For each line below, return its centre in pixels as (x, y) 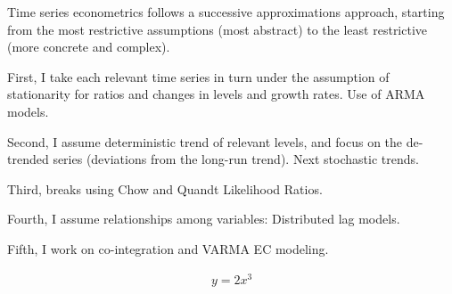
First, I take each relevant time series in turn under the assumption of (198, 76)
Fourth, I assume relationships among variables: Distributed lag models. (204, 219)
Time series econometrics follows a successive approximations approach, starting (226, 12)
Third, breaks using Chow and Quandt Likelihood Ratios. (165, 188)
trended (28, 159)
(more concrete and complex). (89, 47)
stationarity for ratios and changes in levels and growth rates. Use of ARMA (216, 94)
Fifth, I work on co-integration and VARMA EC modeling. (168, 248)
